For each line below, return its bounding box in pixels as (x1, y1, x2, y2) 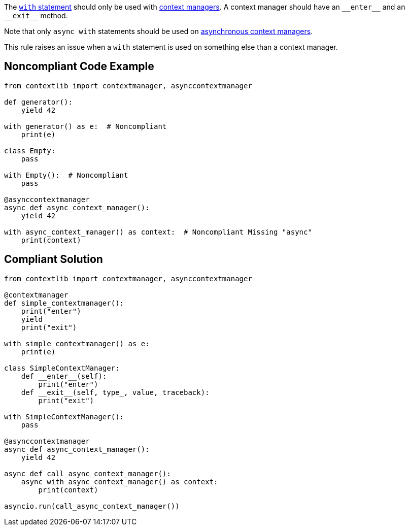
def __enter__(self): (21, 372, 107, 380)
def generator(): (4, 97, 73, 106)
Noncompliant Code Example (4, 60, 154, 73)
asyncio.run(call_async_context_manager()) (4, 502, 180, 510)
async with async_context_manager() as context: (21, 477, 218, 486)
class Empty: (4, 146, 56, 155)
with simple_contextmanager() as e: (4, 339, 150, 348)
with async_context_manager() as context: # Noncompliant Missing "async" (4, 227, 312, 236)
